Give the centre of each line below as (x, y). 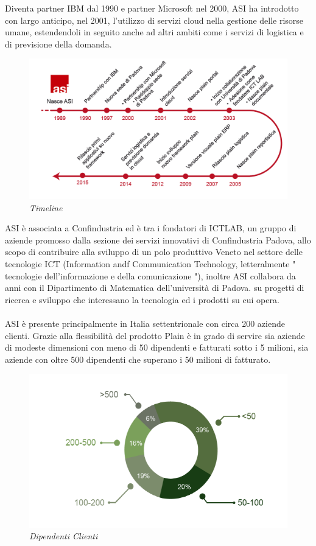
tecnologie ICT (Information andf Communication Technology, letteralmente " (150, 263)
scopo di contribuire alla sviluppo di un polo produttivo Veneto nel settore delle (154, 252)
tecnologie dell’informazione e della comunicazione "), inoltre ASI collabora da (150, 275)
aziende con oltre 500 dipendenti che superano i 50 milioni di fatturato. (138, 359)
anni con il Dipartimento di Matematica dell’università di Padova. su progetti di (155, 288)
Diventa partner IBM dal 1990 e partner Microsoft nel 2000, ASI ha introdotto (152, 8)
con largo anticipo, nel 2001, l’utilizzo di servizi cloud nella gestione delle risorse (154, 20)
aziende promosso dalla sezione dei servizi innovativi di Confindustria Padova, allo (158, 240)
